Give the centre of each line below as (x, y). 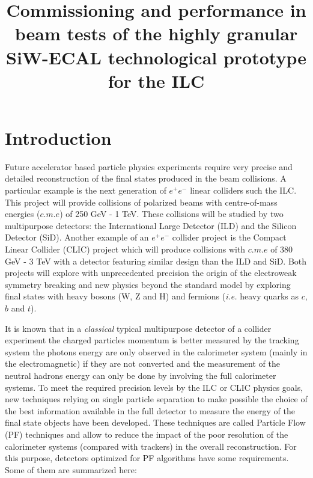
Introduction (58, 137)
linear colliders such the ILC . (243, 190)
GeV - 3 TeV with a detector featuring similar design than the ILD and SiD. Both (156, 261)
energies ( (23, 214)
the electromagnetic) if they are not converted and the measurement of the (142, 363)
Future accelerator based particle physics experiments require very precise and (149, 166)
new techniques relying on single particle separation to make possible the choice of (156, 399)
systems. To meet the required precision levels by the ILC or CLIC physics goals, (154, 387)
